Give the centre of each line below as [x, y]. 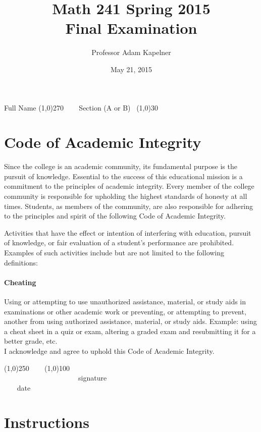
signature [92, 378]
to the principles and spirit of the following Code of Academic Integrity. [115, 216]
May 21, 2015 [131, 69]
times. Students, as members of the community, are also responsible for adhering [129, 206]
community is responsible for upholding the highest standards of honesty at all [126, 196]
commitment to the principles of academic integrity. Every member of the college [129, 186]
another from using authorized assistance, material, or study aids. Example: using [130, 321]
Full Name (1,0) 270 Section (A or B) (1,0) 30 [81, 107]
